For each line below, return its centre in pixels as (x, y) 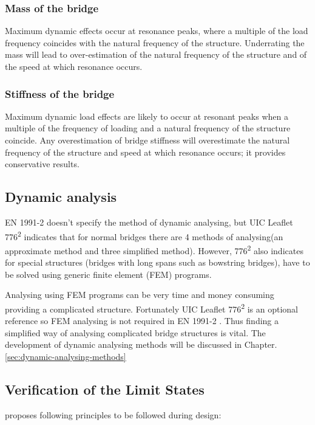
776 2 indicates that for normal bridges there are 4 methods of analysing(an (144, 235)
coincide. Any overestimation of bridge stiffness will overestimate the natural (147, 140)
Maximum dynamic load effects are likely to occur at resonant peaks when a (147, 116)
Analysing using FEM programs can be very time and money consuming (140, 295)
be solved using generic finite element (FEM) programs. (108, 274)
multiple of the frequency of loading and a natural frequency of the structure (148, 128)
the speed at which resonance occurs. (74, 66)
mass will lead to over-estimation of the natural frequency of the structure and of (156, 54)
